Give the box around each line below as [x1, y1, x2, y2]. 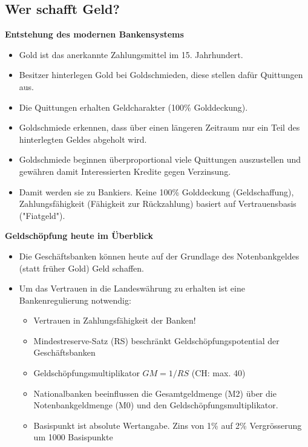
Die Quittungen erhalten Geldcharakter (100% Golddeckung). [19, 100, 248, 113]
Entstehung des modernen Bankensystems [5, 28, 184, 41]
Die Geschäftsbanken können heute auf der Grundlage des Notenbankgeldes [19, 249, 300, 262]
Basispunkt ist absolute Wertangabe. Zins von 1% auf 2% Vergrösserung [33, 419, 302, 431]
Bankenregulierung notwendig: [19, 293, 131, 306]
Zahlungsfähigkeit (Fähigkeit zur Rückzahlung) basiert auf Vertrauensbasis [19, 197, 297, 210]
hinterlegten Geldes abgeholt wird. [19, 132, 147, 145]
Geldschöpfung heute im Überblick [5, 229, 154, 242]
